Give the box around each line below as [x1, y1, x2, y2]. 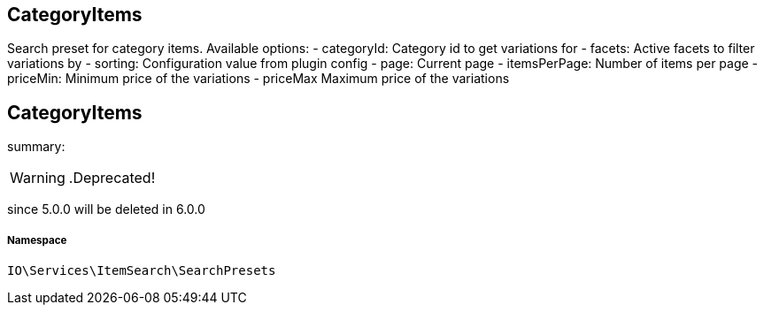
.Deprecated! [68, 169, 156, 187]
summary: [7, 139, 66, 155]
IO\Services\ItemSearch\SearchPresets [7, 263, 276, 278]
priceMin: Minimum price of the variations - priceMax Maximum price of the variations [7, 71, 510, 87]
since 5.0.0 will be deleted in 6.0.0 [7, 202, 205, 217]
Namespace [7, 233, 67, 247]
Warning [10, 169, 66, 187]
